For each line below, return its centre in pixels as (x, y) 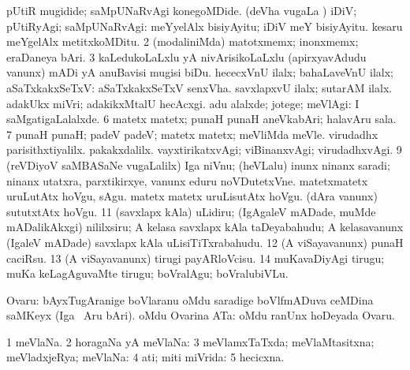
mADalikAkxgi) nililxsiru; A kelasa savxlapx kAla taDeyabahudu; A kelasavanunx (205, 227)
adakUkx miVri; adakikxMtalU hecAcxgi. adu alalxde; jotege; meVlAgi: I (183, 103)
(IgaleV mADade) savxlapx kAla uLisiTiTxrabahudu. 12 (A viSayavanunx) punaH (205, 242)
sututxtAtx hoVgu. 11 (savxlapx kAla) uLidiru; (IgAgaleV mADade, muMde (191, 211)
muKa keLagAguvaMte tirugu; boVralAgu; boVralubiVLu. (147, 273)
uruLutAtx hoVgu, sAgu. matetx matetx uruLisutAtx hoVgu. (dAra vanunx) (192, 196)
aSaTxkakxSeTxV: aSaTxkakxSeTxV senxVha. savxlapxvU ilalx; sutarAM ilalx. (199, 87)
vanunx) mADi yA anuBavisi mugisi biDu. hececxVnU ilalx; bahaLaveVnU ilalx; (200, 72)
